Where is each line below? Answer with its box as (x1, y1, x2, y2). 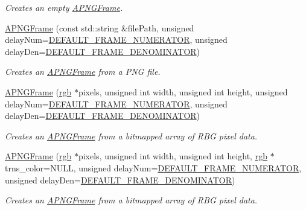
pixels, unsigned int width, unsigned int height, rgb (78, 150, 267, 162)
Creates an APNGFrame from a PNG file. (5, 65, 161, 78)
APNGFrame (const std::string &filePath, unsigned (5, 21, 194, 34)
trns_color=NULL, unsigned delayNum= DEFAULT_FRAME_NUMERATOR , (5, 161, 302, 174)
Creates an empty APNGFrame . (5, 1, 123, 13)
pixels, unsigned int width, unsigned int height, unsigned (78, 85, 288, 98)
